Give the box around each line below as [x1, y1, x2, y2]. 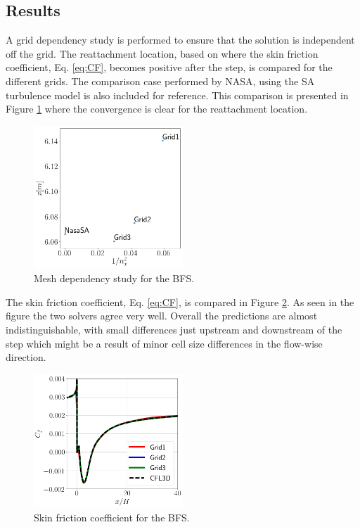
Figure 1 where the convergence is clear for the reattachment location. [6, 101, 308, 116]
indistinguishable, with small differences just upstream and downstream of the [6, 322, 342, 337]
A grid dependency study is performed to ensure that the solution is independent [6, 32, 355, 47]
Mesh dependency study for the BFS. [34, 271, 195, 286]
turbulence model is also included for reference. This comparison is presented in [6, 87, 349, 102]
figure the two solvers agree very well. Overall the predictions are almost [6, 308, 318, 323]
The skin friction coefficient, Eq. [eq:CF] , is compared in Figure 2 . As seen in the [6, 294, 354, 309]
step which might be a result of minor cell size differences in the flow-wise [6, 336, 323, 350]
